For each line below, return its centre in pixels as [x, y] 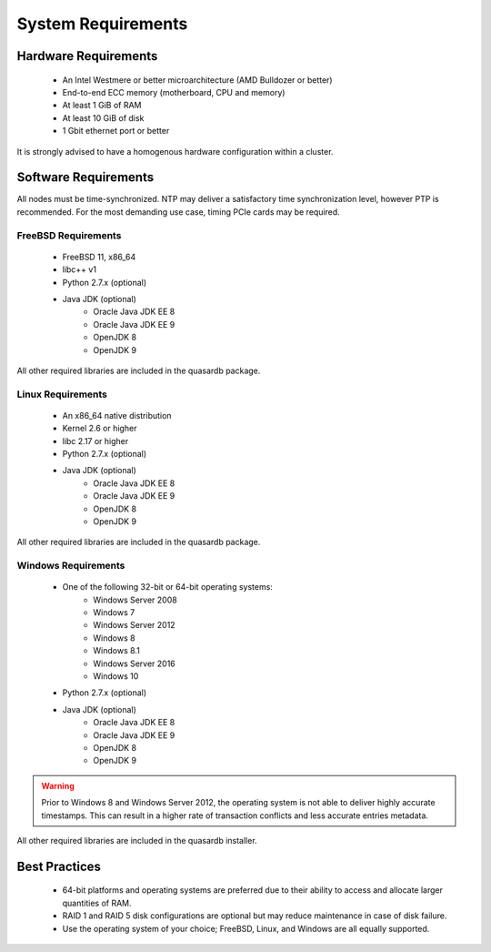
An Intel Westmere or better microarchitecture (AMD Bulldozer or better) [197, 80]
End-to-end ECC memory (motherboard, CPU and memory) [174, 92]
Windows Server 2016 [135, 663]
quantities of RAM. [97, 903]
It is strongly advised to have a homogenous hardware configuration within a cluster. [175, 151]
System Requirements [102, 24]
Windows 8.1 [116, 651]
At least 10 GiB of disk [103, 117]
